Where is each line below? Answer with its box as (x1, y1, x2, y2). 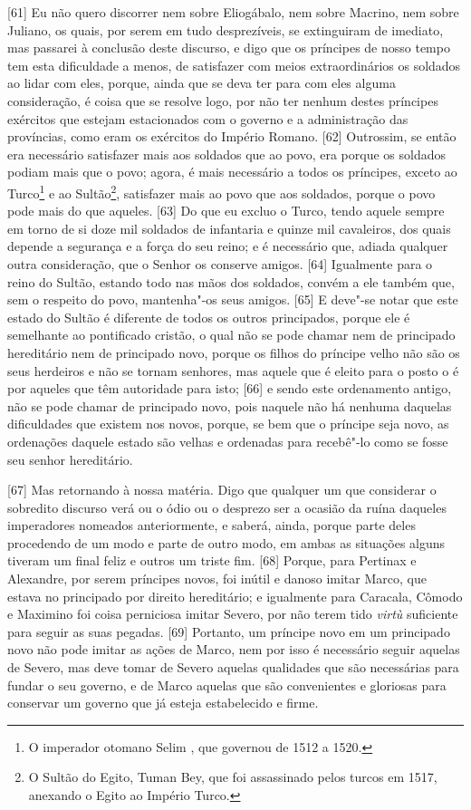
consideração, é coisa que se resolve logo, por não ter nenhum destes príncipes (7, 91, 438, 110)
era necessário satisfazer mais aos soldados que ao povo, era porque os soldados (7, 144, 446, 163)
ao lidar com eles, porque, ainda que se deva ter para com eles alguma (7, 73, 396, 92)
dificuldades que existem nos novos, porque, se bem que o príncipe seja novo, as (7, 414, 449, 433)
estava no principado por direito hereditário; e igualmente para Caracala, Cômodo (7, 586, 463, 605)
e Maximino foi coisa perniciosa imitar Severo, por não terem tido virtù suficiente (7, 604, 458, 623)
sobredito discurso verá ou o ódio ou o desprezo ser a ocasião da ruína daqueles (7, 497, 447, 516)
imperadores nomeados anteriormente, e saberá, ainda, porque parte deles (7, 516, 416, 535)
